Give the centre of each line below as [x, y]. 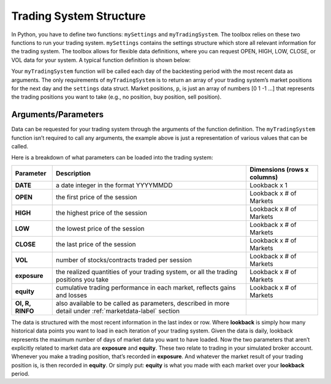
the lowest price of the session [101, 228]
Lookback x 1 [268, 185]
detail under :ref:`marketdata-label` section [118, 311]
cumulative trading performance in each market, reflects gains [146, 287]
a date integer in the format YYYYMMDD [114, 185]
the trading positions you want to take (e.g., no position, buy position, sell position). [116, 97]
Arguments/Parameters [58, 114]
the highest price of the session [101, 213]
